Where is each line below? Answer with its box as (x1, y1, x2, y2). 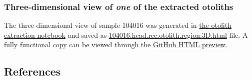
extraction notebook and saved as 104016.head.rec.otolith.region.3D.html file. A (4, 29, 248, 40)
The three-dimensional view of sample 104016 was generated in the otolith (4, 20, 231, 30)
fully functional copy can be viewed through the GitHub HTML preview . (4, 39, 227, 50)
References (4, 64, 61, 79)
